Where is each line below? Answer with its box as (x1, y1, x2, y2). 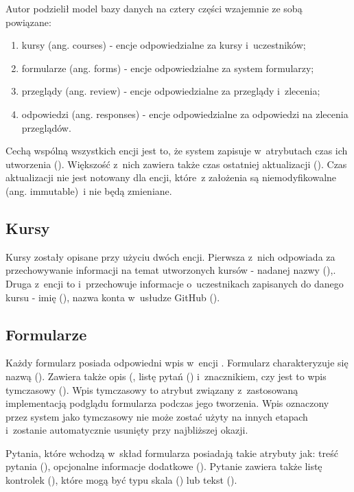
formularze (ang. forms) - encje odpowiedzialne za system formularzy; (21, 60, 314, 75)
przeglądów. (21, 120, 71, 134)
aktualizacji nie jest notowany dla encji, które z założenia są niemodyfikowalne (5, 170, 337, 185)
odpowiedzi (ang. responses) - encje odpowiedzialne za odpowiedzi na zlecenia (21, 106, 349, 121)
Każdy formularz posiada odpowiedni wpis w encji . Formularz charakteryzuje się (5, 355, 349, 370)
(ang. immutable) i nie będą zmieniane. (5, 183, 172, 198)
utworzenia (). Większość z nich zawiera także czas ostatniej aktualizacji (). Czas (5, 156, 347, 171)
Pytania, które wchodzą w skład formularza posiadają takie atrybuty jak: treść (5, 445, 338, 460)
